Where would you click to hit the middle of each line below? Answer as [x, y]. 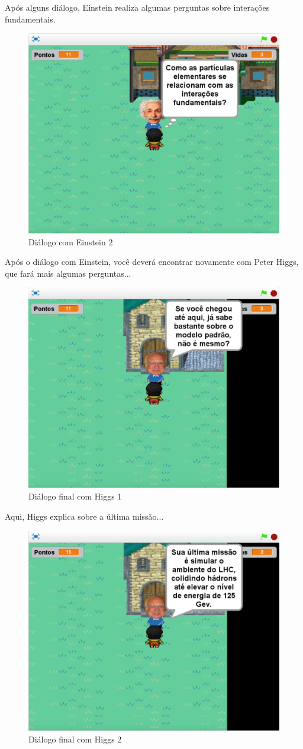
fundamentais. [30, 19]
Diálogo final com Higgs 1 [75, 496]
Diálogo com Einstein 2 [71, 241]
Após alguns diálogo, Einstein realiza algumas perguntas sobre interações [137, 7]
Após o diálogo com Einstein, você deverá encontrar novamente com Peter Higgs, [152, 262]
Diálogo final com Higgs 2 [75, 739]
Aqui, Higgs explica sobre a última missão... [84, 516]
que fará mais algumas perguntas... [68, 273]
